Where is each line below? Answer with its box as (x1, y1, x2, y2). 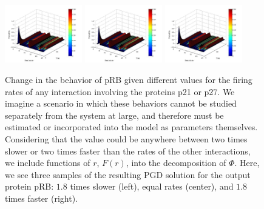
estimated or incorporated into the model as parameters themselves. (5, 121, 258, 133)
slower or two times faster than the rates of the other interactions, (5, 144, 251, 157)
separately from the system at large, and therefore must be (5, 108, 224, 121)
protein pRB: (5, 180, 54, 193)
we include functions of (5, 156, 90, 169)
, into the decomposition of (126, 156, 226, 169)
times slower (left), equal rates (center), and (70, 180, 234, 193)
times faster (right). (5, 191, 78, 204)
